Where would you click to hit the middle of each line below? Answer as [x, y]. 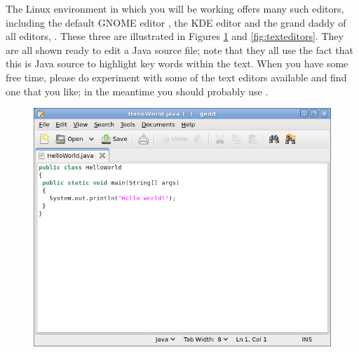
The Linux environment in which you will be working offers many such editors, [175, 8]
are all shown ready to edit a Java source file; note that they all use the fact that [179, 49]
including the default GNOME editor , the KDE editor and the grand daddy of [176, 22]
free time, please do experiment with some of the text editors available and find [176, 77]
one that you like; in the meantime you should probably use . [137, 91]
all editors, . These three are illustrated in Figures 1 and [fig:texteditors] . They [175, 36]
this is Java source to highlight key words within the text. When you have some [177, 63]
